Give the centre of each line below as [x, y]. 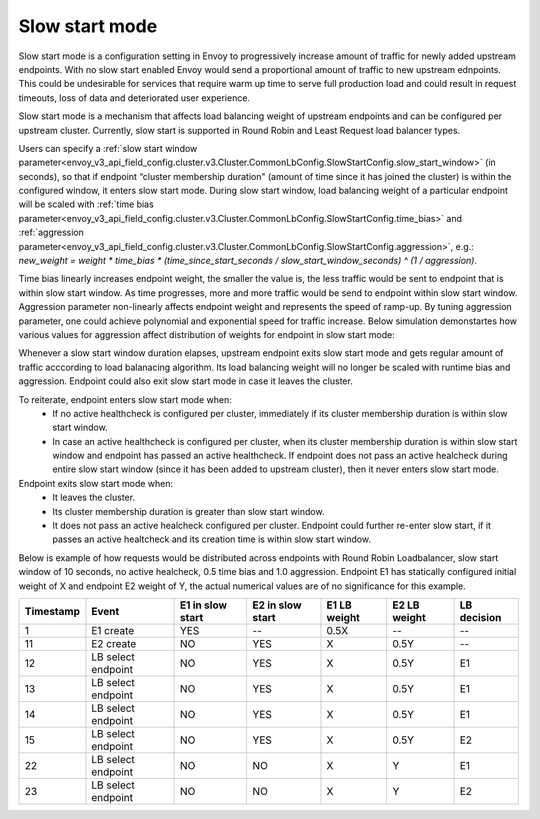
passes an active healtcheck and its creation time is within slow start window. [212, 539]
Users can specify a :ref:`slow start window [108, 148]
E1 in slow [204, 605]
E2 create [114, 643]
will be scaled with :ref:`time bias [86, 204]
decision [480, 617]
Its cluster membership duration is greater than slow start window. [188, 511]
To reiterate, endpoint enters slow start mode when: [125, 399]
